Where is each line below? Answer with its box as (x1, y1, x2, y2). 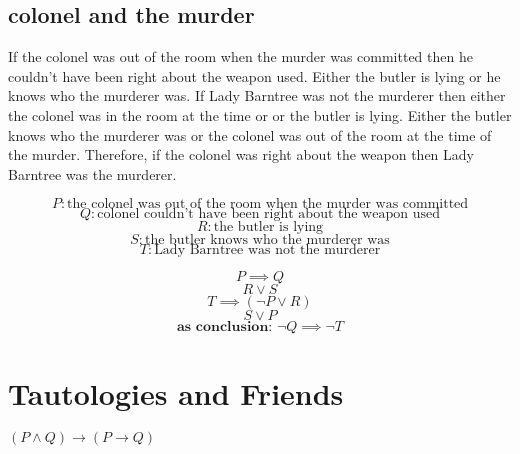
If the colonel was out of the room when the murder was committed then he (8, 46, 473, 67)
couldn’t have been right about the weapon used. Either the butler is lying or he (8, 65, 501, 86)
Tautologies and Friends (8, 372, 344, 413)
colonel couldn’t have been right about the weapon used (97, 207, 440, 222)
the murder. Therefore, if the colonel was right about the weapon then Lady (8, 144, 474, 165)
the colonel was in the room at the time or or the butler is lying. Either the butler (8, 104, 512, 125)
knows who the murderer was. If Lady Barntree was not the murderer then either (8, 85, 506, 106)
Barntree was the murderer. (8, 163, 177, 184)
